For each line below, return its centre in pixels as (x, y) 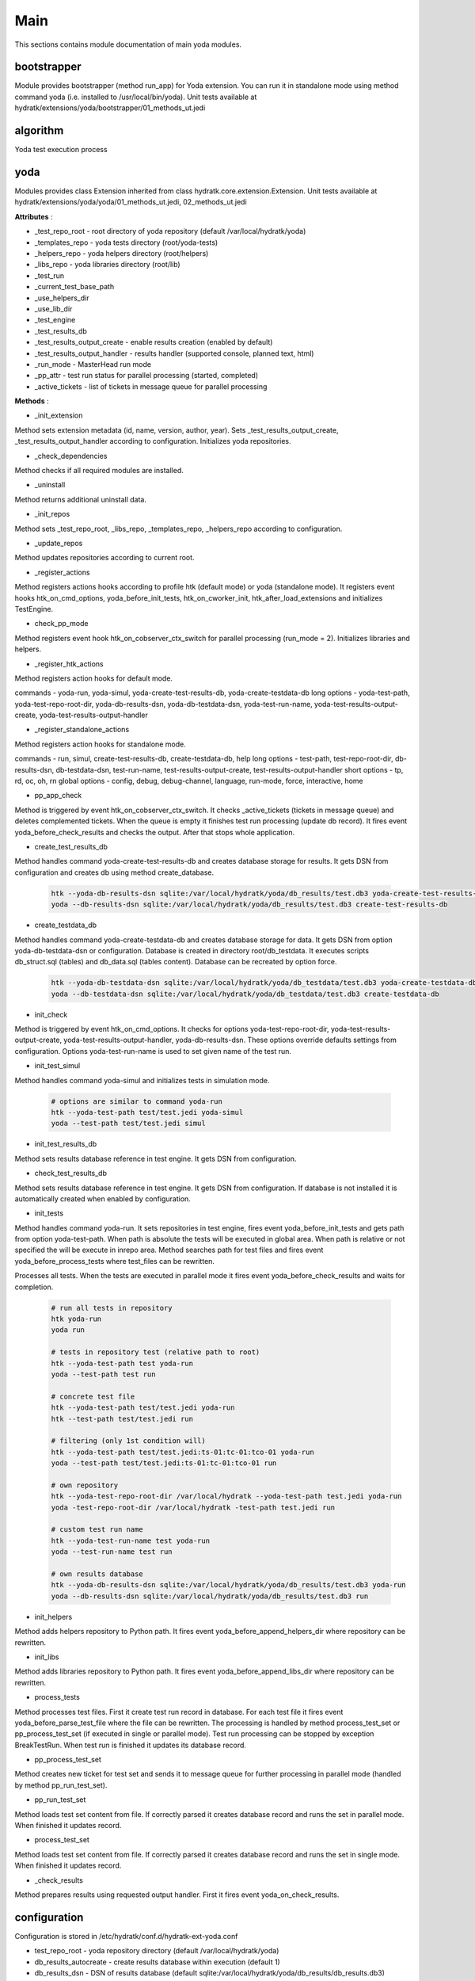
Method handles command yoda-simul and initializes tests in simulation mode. (142, 1080)
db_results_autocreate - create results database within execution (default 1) (157, 1962)
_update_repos (59, 543)
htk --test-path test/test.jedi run (122, 1419)
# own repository (85, 1485)
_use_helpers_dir (62, 298)
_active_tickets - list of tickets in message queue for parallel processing (151, 386)
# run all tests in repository (112, 1308)
